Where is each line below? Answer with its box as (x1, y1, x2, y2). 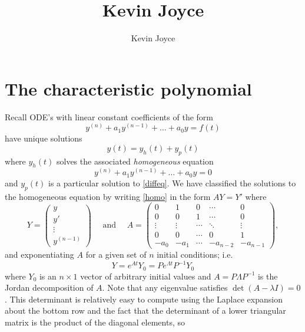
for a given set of (85, 248, 147, 260)
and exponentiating (5, 248, 74, 260)
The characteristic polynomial (5, 76, 252, 100)
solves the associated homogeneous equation (56, 155, 214, 167)
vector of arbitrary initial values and (80, 269, 211, 282)
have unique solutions (5, 132, 82, 144)
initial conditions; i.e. (157, 248, 233, 260)
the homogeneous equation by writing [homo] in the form (5, 190, 211, 202)
